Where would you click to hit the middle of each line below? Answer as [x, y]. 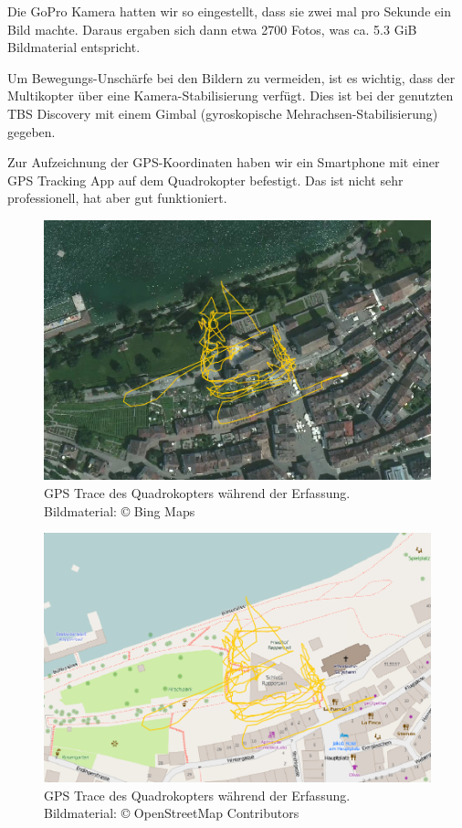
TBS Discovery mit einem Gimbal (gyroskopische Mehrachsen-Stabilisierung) [223, 113]
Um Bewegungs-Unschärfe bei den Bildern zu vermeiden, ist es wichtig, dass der [231, 77]
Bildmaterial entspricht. [74, 47]
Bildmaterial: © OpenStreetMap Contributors [172, 813]
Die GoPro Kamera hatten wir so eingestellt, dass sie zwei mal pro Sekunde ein [229, 11]
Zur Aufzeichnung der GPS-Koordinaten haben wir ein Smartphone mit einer [224, 162]
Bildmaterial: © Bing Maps [120, 510]
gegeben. [31, 131]
